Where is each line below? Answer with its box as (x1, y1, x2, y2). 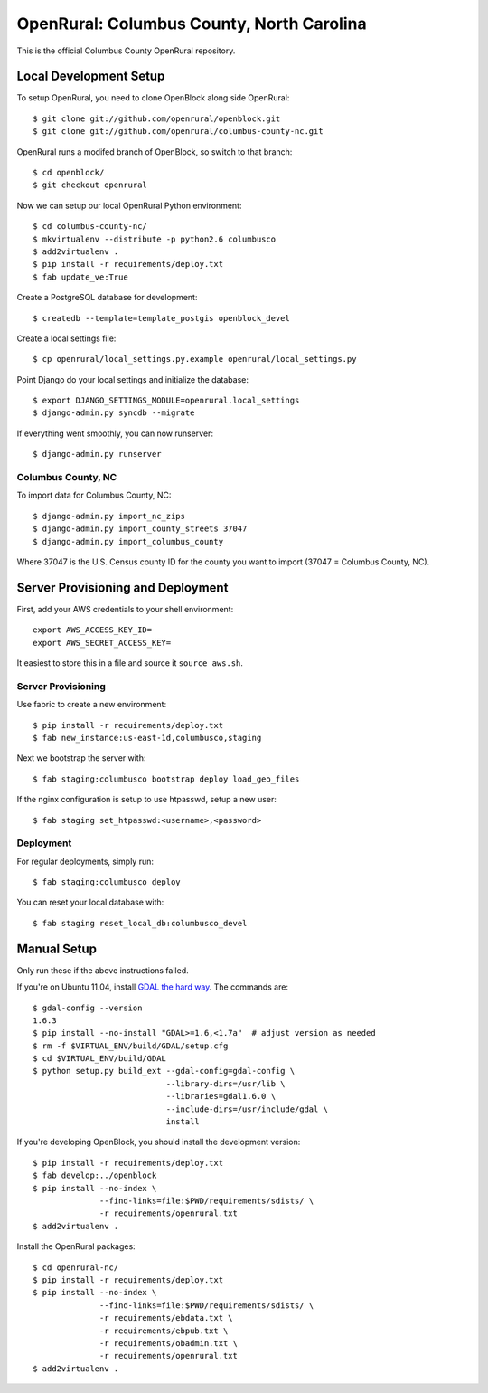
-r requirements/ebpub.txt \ (99, 1325, 229, 1336)
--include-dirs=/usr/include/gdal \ (165, 1104, 329, 1114)
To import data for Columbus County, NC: (16, 489, 172, 501)
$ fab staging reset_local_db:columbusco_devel (33, 918, 248, 928)
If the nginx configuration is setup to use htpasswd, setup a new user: (16, 794, 277, 805)
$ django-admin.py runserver (33, 449, 162, 460)
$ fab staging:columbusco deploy (33, 877, 181, 887)
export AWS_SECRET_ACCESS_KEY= (33, 638, 172, 648)
